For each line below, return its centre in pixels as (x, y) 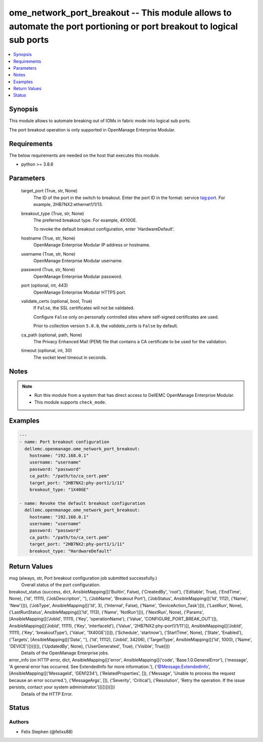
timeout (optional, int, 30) (47, 351)
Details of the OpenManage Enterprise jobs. (65, 653)
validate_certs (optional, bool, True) (57, 301)
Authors (19, 722)
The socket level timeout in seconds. (70, 357)
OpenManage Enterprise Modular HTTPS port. (80, 292)
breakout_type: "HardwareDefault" (71, 551)
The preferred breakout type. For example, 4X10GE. (85, 220)
